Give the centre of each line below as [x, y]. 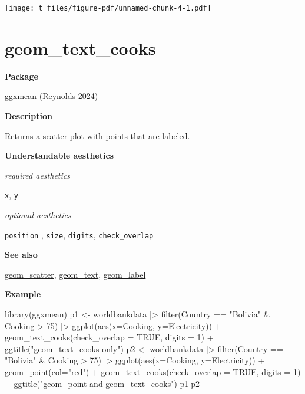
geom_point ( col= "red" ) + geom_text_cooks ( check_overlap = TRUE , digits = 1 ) [153, 372]
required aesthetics [37, 175]
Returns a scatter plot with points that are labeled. [97, 135]
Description [29, 115]
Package [21, 76]
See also [21, 255]
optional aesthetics [38, 215]
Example [23, 294]
